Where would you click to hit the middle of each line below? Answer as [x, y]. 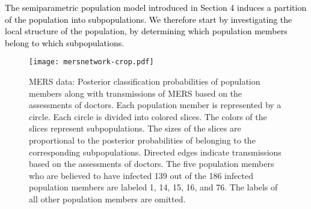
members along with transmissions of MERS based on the [136, 93]
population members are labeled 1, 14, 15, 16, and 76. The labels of [153, 187]
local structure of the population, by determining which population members [146, 31]
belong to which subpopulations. [65, 42]
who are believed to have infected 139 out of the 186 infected [141, 175]
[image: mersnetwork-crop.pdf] [91, 62]
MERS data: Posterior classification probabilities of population [145, 81]
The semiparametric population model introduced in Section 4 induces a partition [156, 7]
